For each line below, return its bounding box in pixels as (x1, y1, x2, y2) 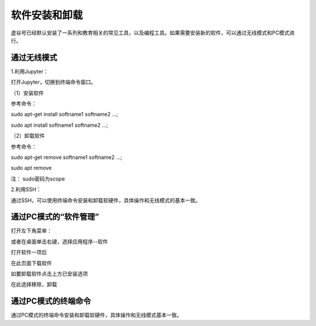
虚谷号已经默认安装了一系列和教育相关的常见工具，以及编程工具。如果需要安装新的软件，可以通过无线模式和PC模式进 (11, 29, 295, 36)
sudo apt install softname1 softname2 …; (11, 122, 108, 129)
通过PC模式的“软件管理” (11, 212, 99, 222)
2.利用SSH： (11, 186, 42, 193)
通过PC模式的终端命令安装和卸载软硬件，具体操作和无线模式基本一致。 (11, 311, 183, 318)
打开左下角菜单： (11, 227, 52, 234)
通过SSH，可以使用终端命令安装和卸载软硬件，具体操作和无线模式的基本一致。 (11, 196, 201, 204)
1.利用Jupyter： (11, 68, 49, 75)
